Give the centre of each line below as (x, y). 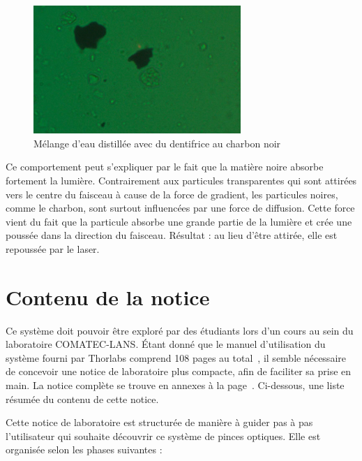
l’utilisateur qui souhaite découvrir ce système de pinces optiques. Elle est (163, 436)
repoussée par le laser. (53, 248)
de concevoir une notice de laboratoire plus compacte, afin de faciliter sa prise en (179, 371)
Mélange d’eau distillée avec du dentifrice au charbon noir (157, 143)
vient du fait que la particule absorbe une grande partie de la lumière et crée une (179, 221)
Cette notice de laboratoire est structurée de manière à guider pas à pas (159, 422)
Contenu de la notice (108, 297)
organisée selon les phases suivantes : (84, 449)
